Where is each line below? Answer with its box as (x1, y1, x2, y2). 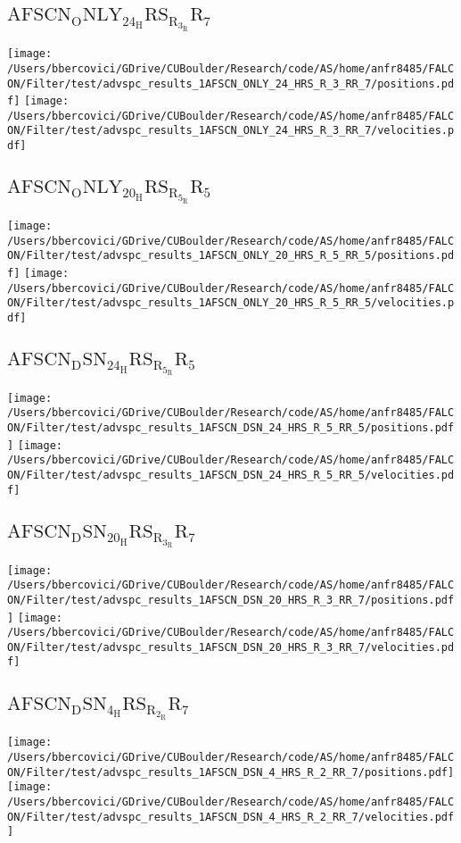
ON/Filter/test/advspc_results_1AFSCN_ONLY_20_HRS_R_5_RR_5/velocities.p (7, 296, 455, 310)
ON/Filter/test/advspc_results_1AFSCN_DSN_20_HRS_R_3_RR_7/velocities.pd (7, 640, 455, 654)
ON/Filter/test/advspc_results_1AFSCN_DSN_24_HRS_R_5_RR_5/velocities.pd (7, 469, 455, 482)
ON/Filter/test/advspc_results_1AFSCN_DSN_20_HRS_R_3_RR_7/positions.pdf (7, 593, 455, 606)
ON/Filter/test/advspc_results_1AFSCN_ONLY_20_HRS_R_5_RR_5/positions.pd (7, 249, 455, 263)
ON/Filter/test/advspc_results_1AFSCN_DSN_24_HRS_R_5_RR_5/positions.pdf (7, 421, 455, 435)
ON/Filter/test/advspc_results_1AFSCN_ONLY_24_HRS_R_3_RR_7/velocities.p (7, 124, 455, 138)
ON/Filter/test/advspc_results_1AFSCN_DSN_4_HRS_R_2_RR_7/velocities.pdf (7, 810, 455, 823)
